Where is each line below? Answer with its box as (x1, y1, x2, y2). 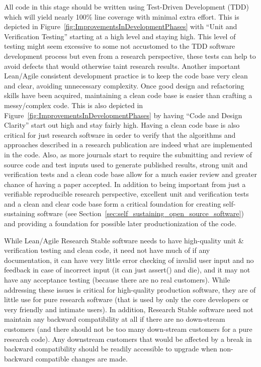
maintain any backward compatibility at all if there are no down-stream (4, 314, 225, 324)
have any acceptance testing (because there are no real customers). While (4, 274, 230, 285)
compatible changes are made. (35, 353, 128, 363)
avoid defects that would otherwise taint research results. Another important (4, 60, 240, 71)
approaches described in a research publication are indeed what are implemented (4, 139, 252, 150)
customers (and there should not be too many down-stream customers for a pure (4, 324, 252, 334)
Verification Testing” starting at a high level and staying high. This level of (4, 31, 236, 41)
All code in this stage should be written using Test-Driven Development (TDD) (4, 2, 249, 12)
